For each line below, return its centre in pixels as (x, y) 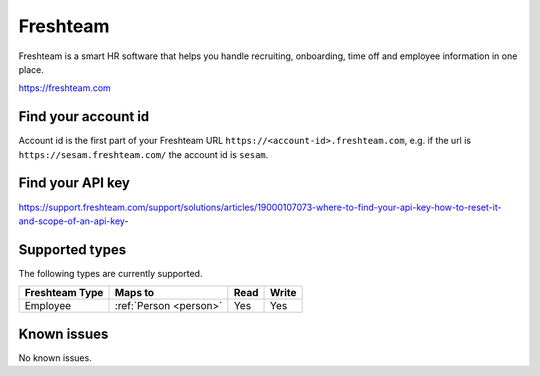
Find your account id (84, 116)
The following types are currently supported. (110, 273)
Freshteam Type (64, 293)
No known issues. (55, 357)
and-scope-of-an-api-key (71, 221)
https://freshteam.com (65, 88)
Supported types (72, 249)
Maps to (134, 293)
